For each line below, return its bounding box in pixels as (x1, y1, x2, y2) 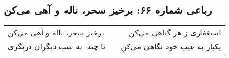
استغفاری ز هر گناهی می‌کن (129, 27, 221, 38)
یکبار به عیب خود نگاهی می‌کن (121, 41, 221, 52)
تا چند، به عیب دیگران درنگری (8, 41, 106, 52)
